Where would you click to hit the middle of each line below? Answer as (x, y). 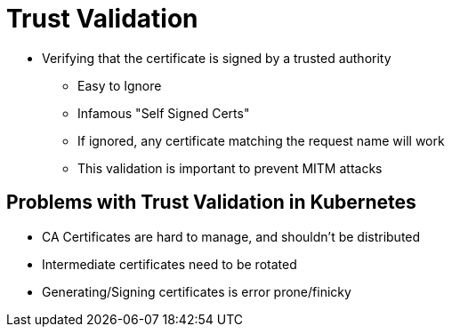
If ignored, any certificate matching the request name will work (261, 140)
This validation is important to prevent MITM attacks (230, 168)
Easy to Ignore (120, 85)
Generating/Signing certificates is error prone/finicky (197, 291)
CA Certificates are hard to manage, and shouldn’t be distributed (231, 236)
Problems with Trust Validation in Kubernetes (211, 203)
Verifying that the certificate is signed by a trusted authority (217, 58)
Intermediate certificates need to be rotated (169, 264)
